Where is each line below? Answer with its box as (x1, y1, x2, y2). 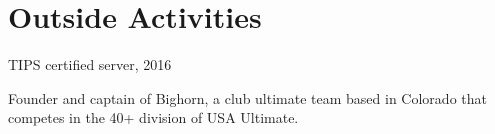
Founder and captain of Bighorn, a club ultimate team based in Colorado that (8, 87, 487, 108)
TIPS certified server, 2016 (8, 54, 172, 75)
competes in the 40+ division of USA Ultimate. (8, 107, 299, 128)
